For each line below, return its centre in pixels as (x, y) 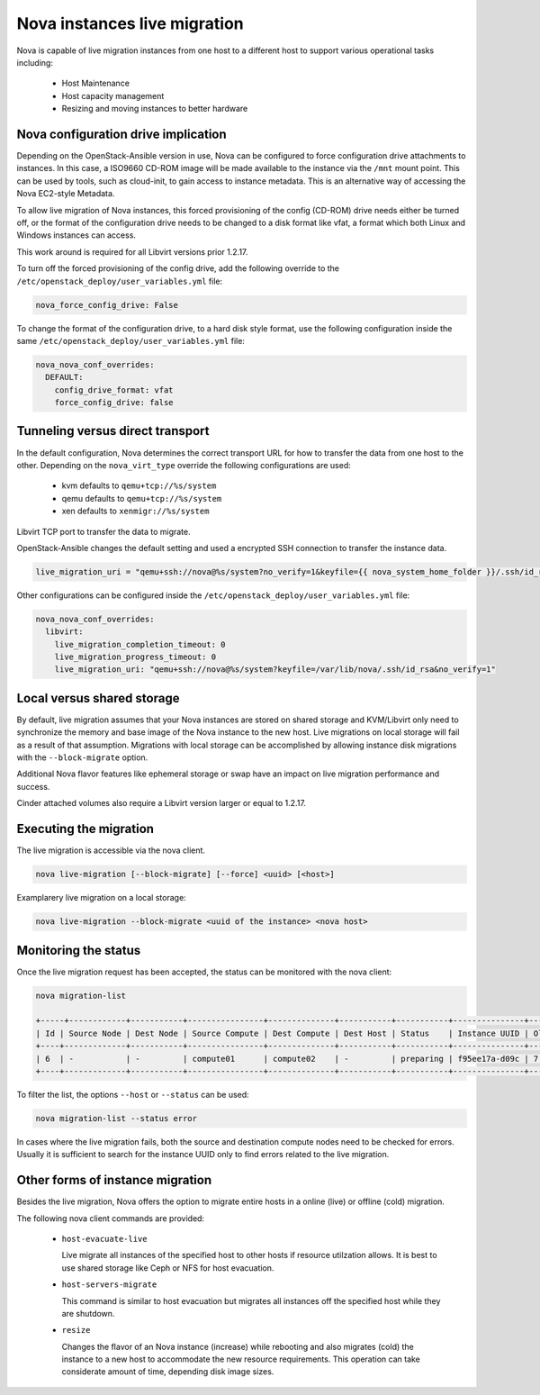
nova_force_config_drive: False (107, 305)
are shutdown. (88, 1313)
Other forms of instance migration (114, 1180)
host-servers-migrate (109, 1285)
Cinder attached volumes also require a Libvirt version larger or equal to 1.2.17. (161, 803)
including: (35, 62)
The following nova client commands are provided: (111, 1218)
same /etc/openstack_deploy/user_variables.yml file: (130, 340)
